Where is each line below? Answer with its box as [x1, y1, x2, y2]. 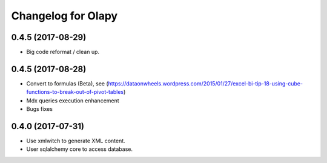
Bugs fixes [26, 105, 53, 113]
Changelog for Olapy [11, 9, 118, 22]
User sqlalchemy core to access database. [26, 145, 133, 153]
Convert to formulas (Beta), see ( [26, 79, 108, 87]
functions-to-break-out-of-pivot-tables [26, 88, 124, 96]
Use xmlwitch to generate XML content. [26, 137, 125, 145]
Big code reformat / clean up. [26, 48, 100, 56]
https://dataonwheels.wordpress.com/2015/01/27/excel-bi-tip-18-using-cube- [108, 79, 303, 87]
